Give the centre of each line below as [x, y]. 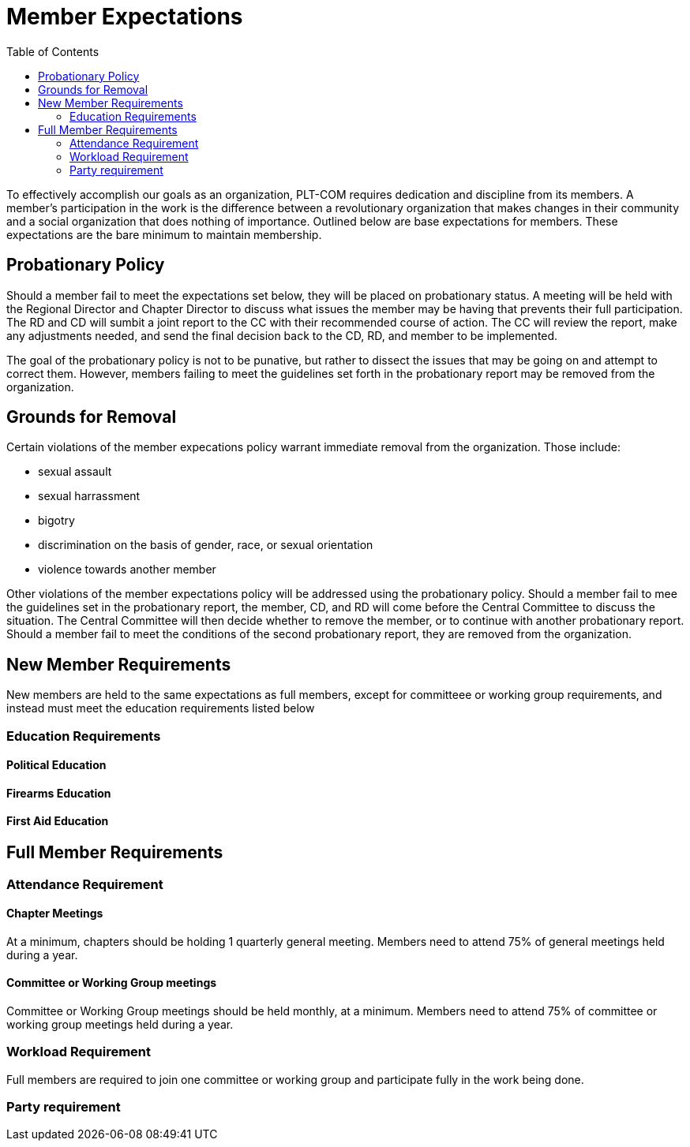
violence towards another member [127, 570]
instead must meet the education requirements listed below [161, 708]
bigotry [56, 521]
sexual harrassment [89, 496]
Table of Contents [53, 51]
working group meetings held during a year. [120, 1024]
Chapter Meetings [55, 913]
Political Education [56, 765]
